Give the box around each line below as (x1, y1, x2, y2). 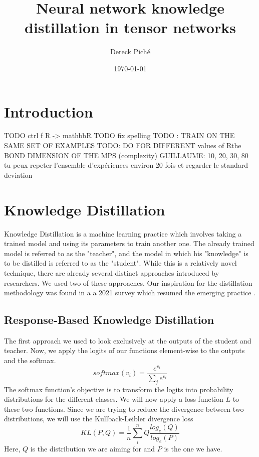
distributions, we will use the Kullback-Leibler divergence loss (4, 413, 193, 424)
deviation (4, 169, 33, 180)
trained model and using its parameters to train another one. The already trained (4, 238, 254, 249)
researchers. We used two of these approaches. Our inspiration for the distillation (4, 277, 252, 288)
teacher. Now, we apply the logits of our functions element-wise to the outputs (4, 345, 245, 356)
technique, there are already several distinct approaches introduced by (4, 267, 219, 278)
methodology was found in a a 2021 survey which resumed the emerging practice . (4, 287, 256, 298)
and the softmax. (4, 355, 56, 366)
